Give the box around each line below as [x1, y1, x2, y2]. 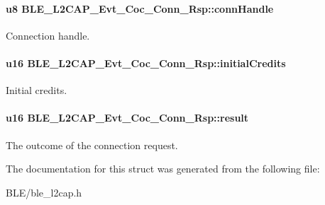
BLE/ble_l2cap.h [6, 184, 82, 199]
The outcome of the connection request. [6, 137, 178, 152]
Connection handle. [6, 28, 90, 42]
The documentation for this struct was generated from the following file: [6, 161, 320, 176]
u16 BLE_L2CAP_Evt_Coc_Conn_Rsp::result [6, 110, 249, 125]
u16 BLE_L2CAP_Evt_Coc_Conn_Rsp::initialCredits [6, 55, 286, 70]
